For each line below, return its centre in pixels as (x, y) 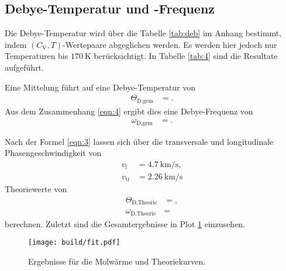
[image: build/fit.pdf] (74, 243)
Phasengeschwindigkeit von (53, 153)
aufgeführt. (24, 67)
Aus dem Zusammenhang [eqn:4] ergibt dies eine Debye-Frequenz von (129, 111)
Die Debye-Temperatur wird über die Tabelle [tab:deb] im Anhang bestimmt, (143, 33)
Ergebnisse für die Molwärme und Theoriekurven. (117, 261)
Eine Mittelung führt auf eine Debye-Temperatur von (100, 87)
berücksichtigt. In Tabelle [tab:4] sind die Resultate (186, 56)
